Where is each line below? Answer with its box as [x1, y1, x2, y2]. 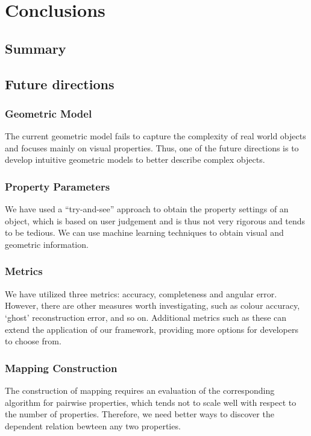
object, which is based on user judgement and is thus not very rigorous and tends [5, 214, 306, 227]
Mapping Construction [5, 360, 118, 375]
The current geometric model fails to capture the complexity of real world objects [5, 130, 306, 142]
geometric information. [5, 238, 89, 250]
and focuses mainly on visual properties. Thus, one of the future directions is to [5, 141, 299, 154]
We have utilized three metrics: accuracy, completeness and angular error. [5, 287, 277, 300]
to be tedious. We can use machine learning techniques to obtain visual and [5, 226, 284, 239]
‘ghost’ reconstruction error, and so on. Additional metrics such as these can [5, 311, 287, 323]
